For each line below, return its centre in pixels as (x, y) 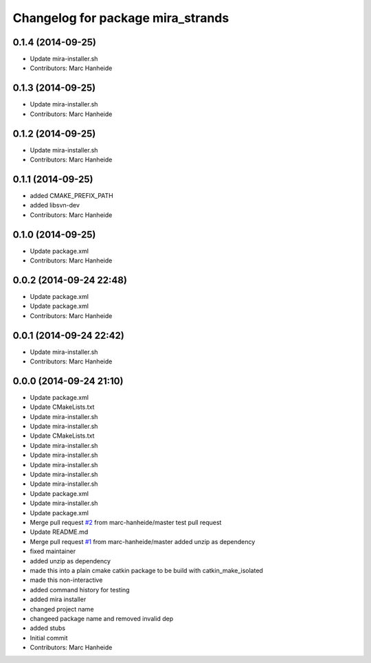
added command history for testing (80, 589)
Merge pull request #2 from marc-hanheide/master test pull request (126, 522)
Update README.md (59, 532)
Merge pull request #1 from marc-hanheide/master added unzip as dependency (143, 541)
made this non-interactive (66, 580)
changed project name (62, 609)
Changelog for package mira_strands (121, 18)
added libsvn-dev (55, 205)
